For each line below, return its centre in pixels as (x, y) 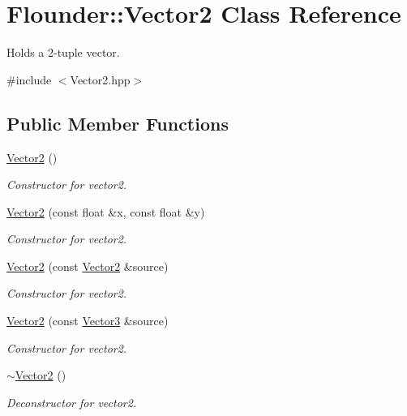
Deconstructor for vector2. (72, 402)
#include (29, 79)
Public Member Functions (118, 123)
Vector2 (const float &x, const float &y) (106, 211)
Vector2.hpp (100, 79)
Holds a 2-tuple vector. (63, 52)
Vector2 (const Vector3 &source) (88, 321)
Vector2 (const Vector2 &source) (88, 266)
